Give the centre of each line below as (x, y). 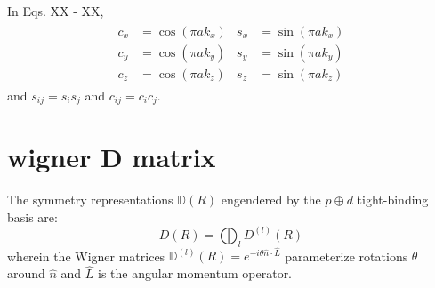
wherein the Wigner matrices (86, 256)
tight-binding (393, 200)
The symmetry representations (90, 200)
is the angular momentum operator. (195, 273)
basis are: (32, 216)
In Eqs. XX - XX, (56, 11)
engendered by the (271, 200)
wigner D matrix (112, 157)
